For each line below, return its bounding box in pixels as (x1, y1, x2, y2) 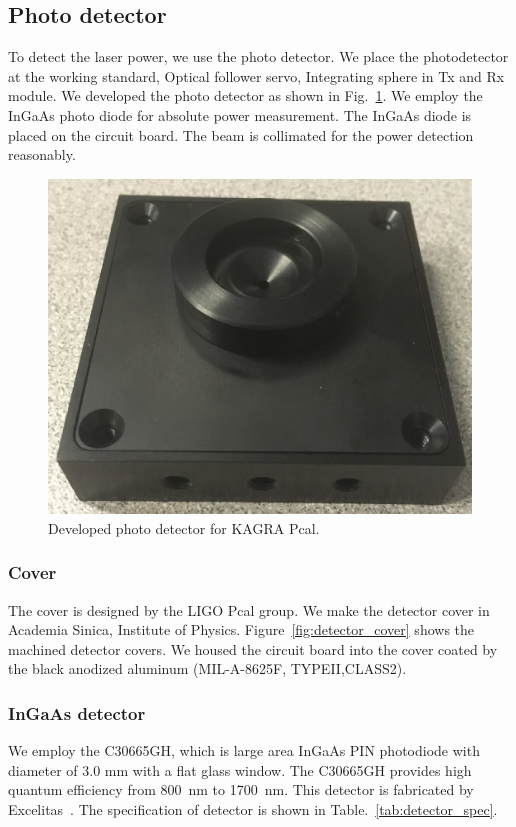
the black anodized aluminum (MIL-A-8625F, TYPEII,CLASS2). (8, 658, 407, 679)
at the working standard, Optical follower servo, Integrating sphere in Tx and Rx (8, 65, 505, 86)
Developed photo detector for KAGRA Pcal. (48, 517, 320, 538)
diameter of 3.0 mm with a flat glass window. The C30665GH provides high (8, 759, 472, 780)
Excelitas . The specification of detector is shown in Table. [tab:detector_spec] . (8, 798, 498, 819)
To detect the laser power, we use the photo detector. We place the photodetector (8, 46, 509, 67)
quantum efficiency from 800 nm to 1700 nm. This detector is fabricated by (8, 779, 474, 800)
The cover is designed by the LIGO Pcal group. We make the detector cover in (8, 599, 490, 620)
